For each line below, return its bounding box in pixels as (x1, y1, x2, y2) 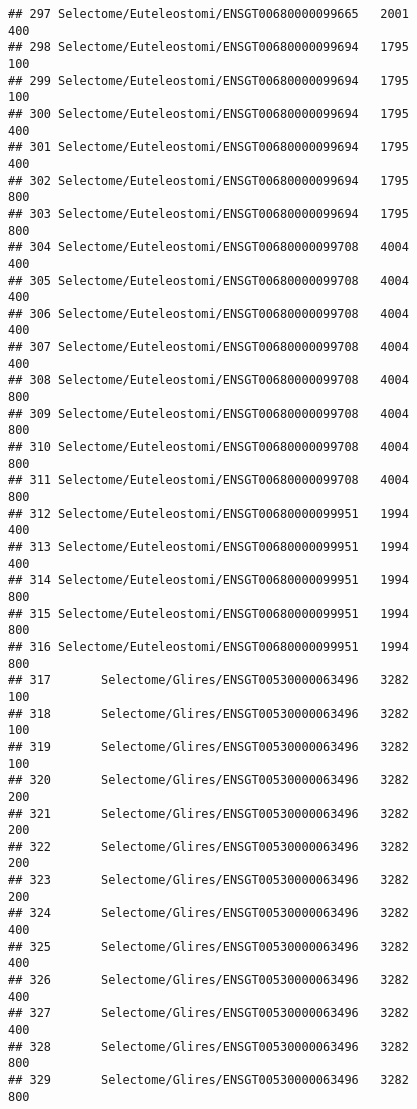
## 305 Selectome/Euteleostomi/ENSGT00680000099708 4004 (8, 273, 409, 288)
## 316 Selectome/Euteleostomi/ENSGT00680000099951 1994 (8, 639, 409, 654)
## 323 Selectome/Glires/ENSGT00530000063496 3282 (8, 873, 409, 888)
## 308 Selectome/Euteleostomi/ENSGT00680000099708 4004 (8, 373, 409, 388)
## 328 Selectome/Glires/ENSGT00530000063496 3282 (8, 1039, 409, 1054)
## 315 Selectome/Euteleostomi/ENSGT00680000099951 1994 (8, 606, 409, 621)
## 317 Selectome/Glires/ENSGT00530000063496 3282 (8, 673, 409, 688)
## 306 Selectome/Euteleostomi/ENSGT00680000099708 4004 (8, 306, 409, 321)
